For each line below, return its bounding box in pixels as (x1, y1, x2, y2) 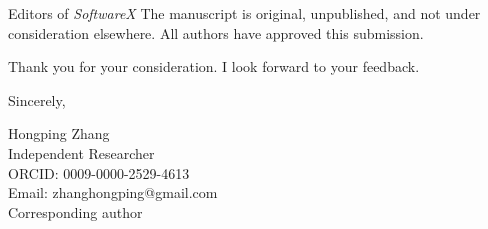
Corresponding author (8, 201, 143, 222)
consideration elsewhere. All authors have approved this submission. (8, 22, 424, 43)
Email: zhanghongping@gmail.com (8, 182, 218, 203)
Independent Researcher (8, 142, 155, 163)
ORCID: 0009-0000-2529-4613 (8, 162, 190, 183)
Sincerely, (8, 89, 66, 110)
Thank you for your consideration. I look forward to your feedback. (8, 56, 420, 77)
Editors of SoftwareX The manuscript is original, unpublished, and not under (8, 3, 481, 23)
